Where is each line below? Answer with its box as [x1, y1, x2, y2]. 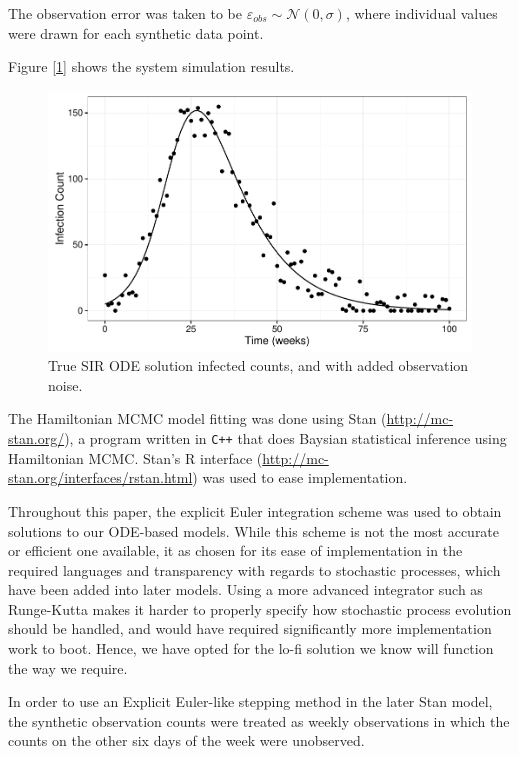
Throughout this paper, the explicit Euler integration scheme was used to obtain [8, 500, 502, 521]
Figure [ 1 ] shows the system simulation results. [8, 56, 295, 77]
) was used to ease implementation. [192, 467, 408, 488]
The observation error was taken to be [8, 3, 243, 23]
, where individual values [345, 3, 498, 23]
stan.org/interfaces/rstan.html [8, 467, 193, 488]
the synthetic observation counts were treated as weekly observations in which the [8, 710, 510, 731]
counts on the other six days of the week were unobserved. [8, 730, 365, 751]
